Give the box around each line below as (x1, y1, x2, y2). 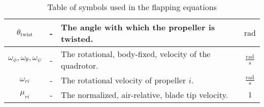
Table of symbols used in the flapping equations (47, 1, 217, 13)
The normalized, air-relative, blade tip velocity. (61, 89, 228, 100)
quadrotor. (61, 60, 98, 71)
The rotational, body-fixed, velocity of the (61, 48, 211, 60)
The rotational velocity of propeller (61, 74, 186, 86)
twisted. (61, 33, 93, 44)
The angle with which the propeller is (61, 21, 215, 33)
